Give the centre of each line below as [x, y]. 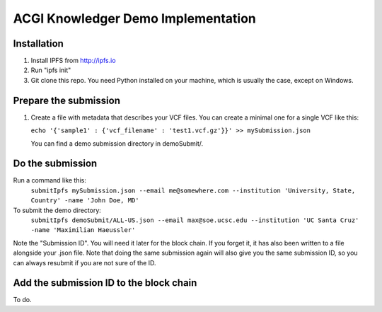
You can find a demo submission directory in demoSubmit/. [117, 143]
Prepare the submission [66, 100]
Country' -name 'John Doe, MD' [85, 201]
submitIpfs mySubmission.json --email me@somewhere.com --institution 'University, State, [193, 190]
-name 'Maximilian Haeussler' [83, 230]
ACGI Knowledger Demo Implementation [134, 18]
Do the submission [55, 164]
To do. [22, 300]
